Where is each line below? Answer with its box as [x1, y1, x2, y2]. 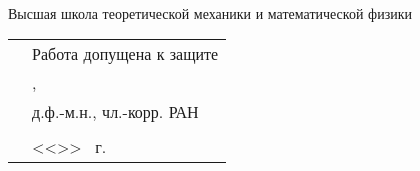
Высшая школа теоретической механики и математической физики [8, 2, 412, 23]
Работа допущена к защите [32, 42, 219, 66]
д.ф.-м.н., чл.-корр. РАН [32, 100, 199, 124]
